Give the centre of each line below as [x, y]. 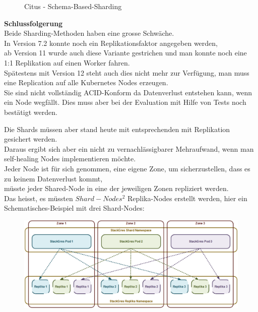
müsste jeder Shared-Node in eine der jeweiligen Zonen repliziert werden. [116, 188]
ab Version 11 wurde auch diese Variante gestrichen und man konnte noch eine [125, 53]
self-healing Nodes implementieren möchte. [70, 159]
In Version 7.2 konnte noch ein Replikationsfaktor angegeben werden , [111, 43]
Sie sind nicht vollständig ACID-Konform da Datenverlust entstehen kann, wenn [128, 92]
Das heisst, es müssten [39, 198]
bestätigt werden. [31, 112]
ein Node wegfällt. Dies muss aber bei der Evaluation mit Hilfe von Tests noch [125, 102]
